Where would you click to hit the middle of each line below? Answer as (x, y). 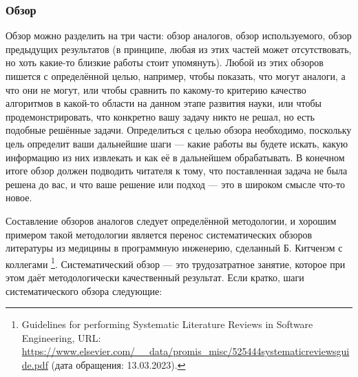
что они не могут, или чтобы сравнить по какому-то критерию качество (156, 89)
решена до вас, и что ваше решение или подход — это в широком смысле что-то (175, 184)
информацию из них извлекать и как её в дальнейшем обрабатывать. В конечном (175, 157)
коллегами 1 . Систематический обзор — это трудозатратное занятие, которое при (176, 263)
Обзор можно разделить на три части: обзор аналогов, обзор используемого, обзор (179, 35)
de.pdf (35, 364)
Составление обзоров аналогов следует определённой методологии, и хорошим (171, 220)
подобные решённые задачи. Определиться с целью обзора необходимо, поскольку (179, 130)
